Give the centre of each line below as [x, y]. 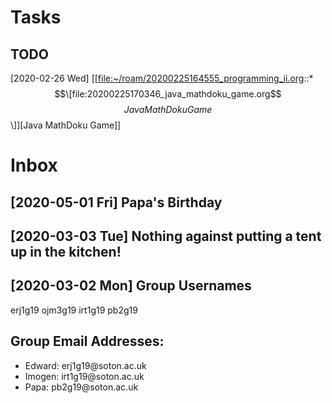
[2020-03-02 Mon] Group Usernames [131, 286]
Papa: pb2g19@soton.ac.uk [81, 387]
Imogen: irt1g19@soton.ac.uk [84, 376]
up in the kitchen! [66, 251]
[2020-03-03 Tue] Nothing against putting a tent [166, 236]
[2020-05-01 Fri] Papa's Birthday [116, 202]
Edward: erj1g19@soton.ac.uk [85, 365]
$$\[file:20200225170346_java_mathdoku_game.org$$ [168, 94]
